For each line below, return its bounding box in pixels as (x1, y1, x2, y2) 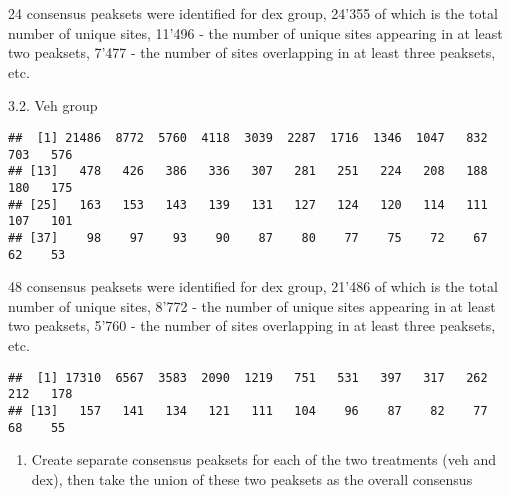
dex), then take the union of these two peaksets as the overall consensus (31, 468, 473, 489)
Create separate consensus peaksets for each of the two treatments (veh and (31, 449, 496, 470)
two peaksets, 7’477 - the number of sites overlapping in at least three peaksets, (8, 42, 496, 63)
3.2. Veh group (8, 95, 98, 116)
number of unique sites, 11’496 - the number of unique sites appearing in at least (8, 22, 503, 43)
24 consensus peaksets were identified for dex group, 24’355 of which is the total (8, 3, 498, 23)
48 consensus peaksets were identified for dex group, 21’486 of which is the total (8, 276, 498, 297)
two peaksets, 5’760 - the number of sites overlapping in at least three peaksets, (8, 315, 496, 336)
